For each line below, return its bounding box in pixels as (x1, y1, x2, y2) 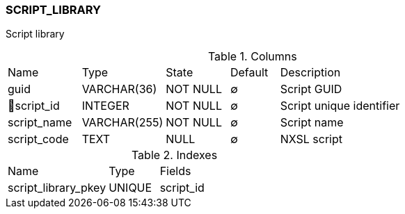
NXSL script (280, 132, 342, 147)
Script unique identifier (280, 99, 400, 113)
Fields (159, 164, 191, 179)
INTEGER (81, 99, 129, 113)
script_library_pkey (8, 181, 106, 195)
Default (230, 65, 269, 80)
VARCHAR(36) (81, 82, 157, 97)
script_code (8, 132, 69, 147)
